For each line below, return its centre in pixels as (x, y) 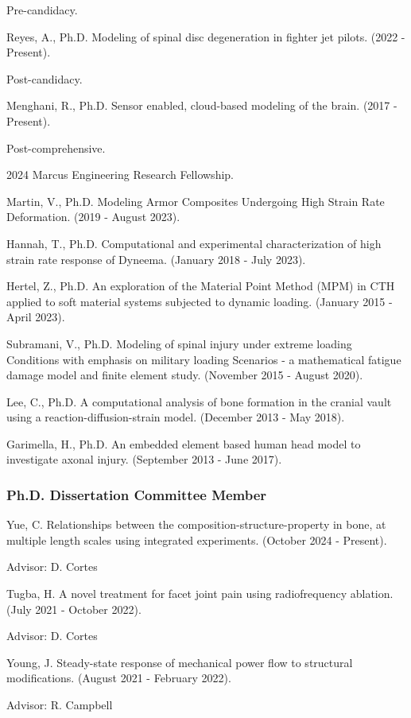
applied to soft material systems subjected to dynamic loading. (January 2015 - (200, 301)
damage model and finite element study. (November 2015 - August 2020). (185, 375)
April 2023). (36, 317)
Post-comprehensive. (56, 147)
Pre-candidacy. (42, 10)
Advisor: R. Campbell (60, 705)
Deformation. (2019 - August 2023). (93, 217)
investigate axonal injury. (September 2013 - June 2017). (144, 459)
